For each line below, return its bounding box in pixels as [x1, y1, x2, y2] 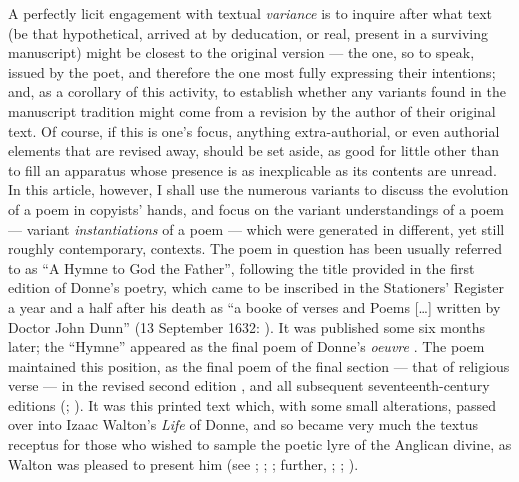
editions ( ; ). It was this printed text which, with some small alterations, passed [8, 394, 496, 415]
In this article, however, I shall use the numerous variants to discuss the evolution [8, 179, 509, 200]
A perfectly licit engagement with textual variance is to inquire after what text [8, 3, 493, 23]
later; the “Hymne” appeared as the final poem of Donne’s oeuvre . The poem [8, 336, 485, 357]
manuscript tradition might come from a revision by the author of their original [8, 100, 496, 121]
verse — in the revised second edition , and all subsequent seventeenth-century [8, 375, 490, 396]
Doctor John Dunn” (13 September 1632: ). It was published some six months [8, 316, 486, 337]
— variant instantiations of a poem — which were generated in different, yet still [8, 218, 505, 239]
